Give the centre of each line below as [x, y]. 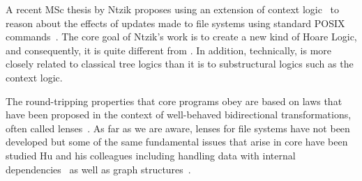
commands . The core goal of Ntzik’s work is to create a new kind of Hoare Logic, [181, 37]
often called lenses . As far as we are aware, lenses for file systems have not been [178, 128]
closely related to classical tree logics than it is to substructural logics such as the [180, 64]
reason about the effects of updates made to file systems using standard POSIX [175, 23]
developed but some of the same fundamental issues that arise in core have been [177, 142]
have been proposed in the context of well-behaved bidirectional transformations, [179, 115]
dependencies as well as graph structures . [98, 169]
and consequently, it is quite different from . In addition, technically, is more [169, 50]
